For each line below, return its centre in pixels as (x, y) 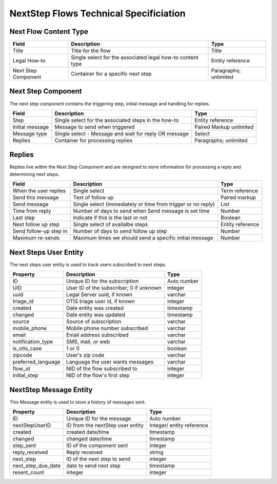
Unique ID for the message (99, 419)
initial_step (25, 375)
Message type (30, 133)
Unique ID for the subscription (102, 281)
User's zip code (85, 355)
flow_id (21, 369)
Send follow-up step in (40, 231)
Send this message (36, 197)
